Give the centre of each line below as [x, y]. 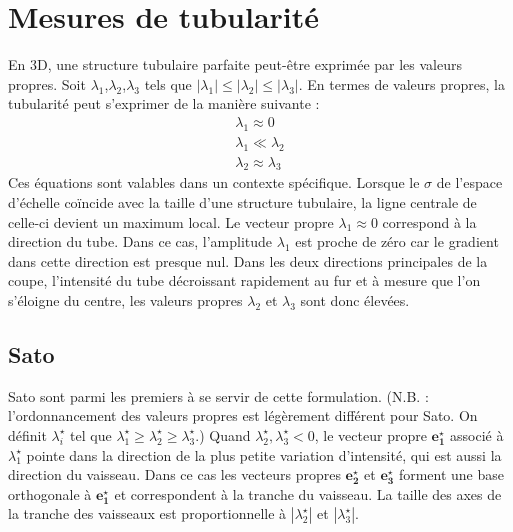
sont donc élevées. [355, 299]
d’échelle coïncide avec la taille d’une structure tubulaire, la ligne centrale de [242, 201]
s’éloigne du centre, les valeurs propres [125, 299]
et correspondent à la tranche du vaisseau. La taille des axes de [308, 493]
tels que [168, 83]
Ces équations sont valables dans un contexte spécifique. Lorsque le [214, 182]
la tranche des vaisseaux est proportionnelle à [147, 513]
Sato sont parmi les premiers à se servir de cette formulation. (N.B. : [218, 395]
